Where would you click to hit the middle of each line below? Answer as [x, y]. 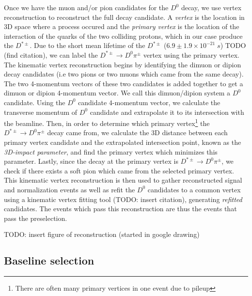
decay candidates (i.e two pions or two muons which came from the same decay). [124, 74]
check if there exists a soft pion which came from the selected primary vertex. [119, 170]
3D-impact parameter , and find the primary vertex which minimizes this [111, 151]
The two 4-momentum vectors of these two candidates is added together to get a [124, 83]
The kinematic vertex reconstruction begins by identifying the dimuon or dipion [123, 64]
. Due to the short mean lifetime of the [87, 45]
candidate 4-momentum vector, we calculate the [149, 102]
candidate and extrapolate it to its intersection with [167, 112]
